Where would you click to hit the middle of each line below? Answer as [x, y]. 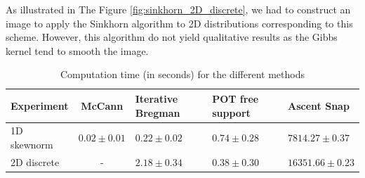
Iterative [157, 98]
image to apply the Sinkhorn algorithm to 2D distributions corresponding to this [179, 23]
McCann [102, 105]
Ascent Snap [319, 105]
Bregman [158, 112]
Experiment [40, 105]
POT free [235, 98]
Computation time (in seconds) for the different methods [182, 74]
